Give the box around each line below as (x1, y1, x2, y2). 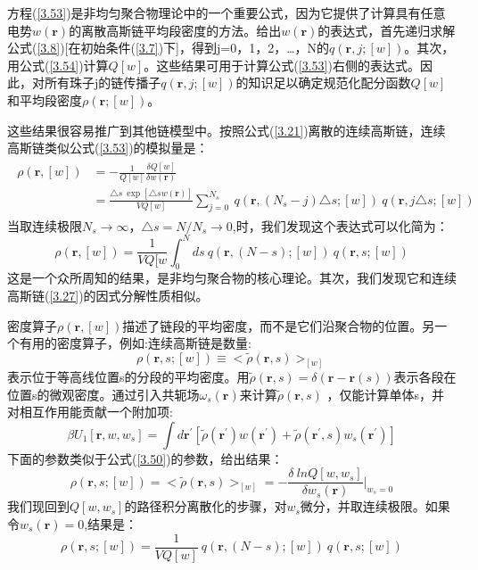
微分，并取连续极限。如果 (300, 497, 450, 516)
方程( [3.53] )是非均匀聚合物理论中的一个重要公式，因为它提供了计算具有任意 (7, 4, 446, 21)
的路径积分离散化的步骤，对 (124, 497, 287, 516)
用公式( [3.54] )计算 (7, 55, 109, 74)
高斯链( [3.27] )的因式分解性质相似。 (7, 286, 209, 305)
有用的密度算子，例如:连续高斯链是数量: (19, 334, 251, 352)
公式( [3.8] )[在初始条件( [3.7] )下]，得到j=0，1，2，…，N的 (7, 38, 330, 57)
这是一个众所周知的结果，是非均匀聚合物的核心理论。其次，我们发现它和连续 (7, 268, 457, 287)
